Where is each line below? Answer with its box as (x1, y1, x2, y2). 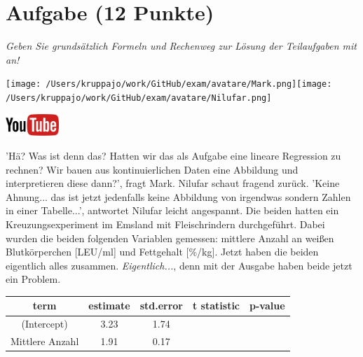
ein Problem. (6, 272, 61, 286)
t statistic (193, 298, 240, 313)
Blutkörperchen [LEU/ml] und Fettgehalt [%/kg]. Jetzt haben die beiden (6, 244, 319, 259)
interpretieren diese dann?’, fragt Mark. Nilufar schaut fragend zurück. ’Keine (6, 176, 340, 190)
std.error (139, 298, 183, 313)
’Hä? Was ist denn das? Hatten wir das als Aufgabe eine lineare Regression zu (6, 148, 341, 163)
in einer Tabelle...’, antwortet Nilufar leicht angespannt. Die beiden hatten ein (6, 203, 339, 218)
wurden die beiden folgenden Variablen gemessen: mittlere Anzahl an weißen (6, 230, 334, 245)
